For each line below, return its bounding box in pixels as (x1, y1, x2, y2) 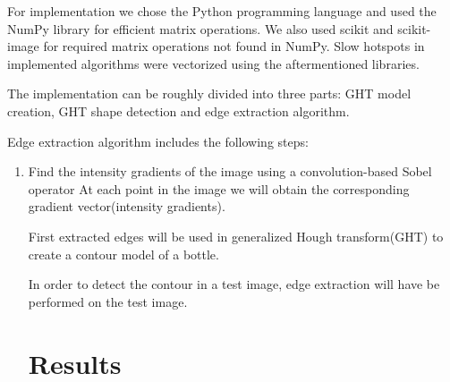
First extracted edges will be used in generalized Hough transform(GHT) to (28, 226, 444, 245)
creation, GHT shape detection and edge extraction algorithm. (7, 101, 350, 120)
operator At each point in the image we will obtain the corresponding (28, 179, 410, 198)
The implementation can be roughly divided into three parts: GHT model (7, 84, 412, 103)
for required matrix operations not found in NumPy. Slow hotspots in (43, 37, 425, 55)
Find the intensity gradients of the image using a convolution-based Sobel (28, 162, 432, 181)
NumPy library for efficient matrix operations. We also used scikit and (7, 19, 394, 38)
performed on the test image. (28, 292, 188, 310)
